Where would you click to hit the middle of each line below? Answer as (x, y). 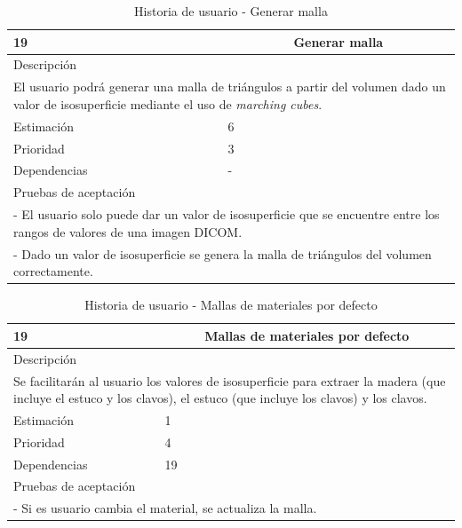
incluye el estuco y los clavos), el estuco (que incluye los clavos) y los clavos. (220, 398)
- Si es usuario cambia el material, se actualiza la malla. (165, 508)
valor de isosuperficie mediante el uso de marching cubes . (168, 103)
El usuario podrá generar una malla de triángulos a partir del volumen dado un (230, 87)
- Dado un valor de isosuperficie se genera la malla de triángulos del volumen (223, 253)
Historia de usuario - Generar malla (231, 11)
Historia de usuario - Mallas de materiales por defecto (231, 305)
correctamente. (53, 271)
